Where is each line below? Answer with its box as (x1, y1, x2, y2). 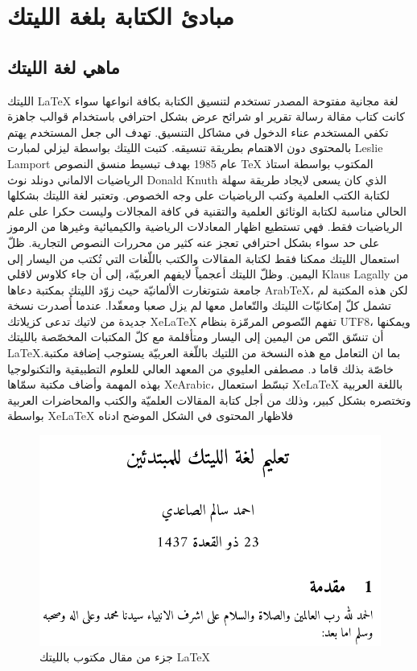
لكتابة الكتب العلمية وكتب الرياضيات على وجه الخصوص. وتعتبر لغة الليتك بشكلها (7, 187, 390, 204)
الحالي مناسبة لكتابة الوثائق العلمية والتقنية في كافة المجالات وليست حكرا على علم (7, 202, 407, 219)
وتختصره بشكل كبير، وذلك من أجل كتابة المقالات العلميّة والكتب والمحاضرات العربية (7, 391, 411, 408)
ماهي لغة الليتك (7, 54, 120, 79)
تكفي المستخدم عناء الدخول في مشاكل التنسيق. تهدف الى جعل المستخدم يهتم (7, 123, 389, 140)
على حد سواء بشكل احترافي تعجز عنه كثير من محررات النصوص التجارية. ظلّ (7, 233, 380, 250)
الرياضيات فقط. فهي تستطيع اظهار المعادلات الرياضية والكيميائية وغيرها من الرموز (7, 218, 403, 235)
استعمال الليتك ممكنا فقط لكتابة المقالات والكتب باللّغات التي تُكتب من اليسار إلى (7, 249, 400, 266)
